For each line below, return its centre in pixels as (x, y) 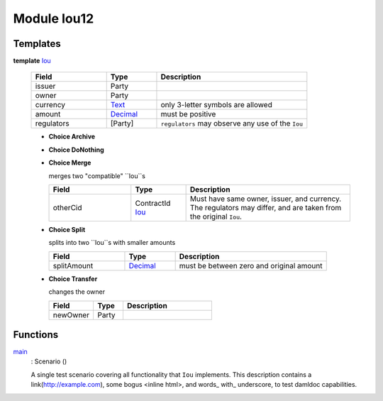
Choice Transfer (73, 279)
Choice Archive (72, 137)
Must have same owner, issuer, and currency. (266, 199)
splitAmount (73, 265)
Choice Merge (70, 163)
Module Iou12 (54, 18)
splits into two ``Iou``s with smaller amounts (112, 243)
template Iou (32, 61)
